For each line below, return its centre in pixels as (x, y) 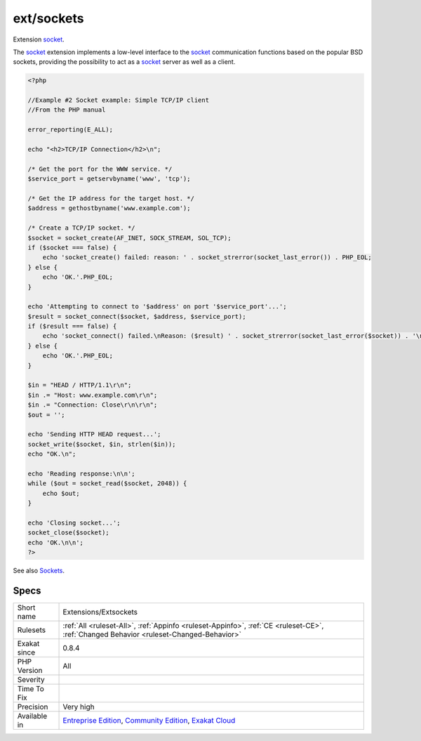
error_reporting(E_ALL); (71, 130)
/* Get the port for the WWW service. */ (100, 169)
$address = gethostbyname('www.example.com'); (109, 208)
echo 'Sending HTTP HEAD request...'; (94, 434)
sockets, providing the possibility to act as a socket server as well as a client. (124, 62)
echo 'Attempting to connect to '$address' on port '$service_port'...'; (157, 307)
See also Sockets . (39, 571)
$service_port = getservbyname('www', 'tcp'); (109, 179)
